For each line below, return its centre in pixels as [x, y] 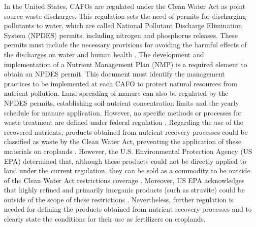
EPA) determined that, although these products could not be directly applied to [125, 161]
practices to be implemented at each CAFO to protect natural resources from [121, 83]
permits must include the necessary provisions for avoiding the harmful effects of [126, 45]
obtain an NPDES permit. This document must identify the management [114, 74]
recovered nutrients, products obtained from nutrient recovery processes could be [126, 132]
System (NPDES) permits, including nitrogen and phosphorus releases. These [121, 35]
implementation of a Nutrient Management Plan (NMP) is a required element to [126, 64]
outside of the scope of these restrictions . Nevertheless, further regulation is [119, 199]
